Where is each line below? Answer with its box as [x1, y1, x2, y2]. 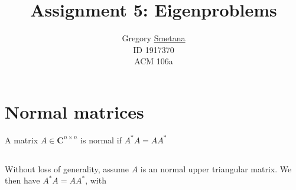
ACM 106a [134, 55, 173, 67]
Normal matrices [5, 99, 144, 123]
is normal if [80, 133, 122, 146]
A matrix [5, 133, 38, 146]
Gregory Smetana [122, 32, 186, 44]
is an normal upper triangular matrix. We [140, 162, 292, 175]
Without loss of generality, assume [5, 162, 129, 175]
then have [5, 174, 40, 186]
